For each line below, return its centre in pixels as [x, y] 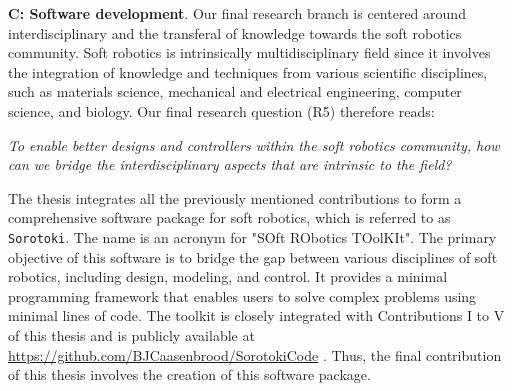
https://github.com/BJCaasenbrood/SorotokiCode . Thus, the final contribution [255, 354]
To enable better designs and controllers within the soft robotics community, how [254, 144]
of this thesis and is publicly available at [131, 334]
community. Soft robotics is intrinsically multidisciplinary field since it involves [249, 52]
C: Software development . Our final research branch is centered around [237, 13]
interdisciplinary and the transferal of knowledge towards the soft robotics [235, 32]
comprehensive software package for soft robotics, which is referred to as [229, 217]
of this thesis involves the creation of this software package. [189, 374]
